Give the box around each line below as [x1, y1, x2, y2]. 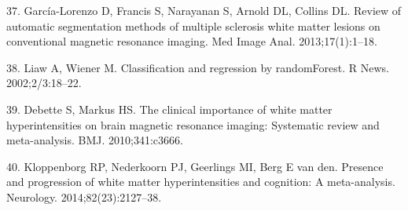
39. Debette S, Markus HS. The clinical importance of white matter [6, 100, 333, 117]
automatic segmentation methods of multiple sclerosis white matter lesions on [6, 17, 380, 34]
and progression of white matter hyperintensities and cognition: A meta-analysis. [6, 173, 395, 190]
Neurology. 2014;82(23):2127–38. [6, 188, 162, 205]
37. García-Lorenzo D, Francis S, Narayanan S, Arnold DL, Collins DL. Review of [6, 2, 402, 18]
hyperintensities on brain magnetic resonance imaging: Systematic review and [6, 116, 380, 133]
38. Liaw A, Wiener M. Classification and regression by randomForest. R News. [6, 59, 389, 75]
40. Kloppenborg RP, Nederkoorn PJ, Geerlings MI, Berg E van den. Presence [6, 158, 384, 174]
